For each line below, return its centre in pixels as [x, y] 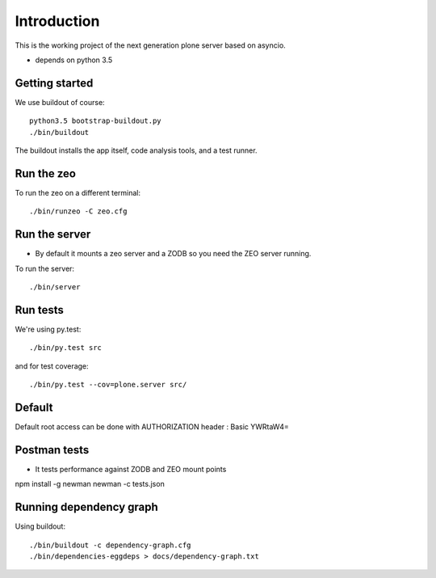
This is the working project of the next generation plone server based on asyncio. [150, 45]
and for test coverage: [52, 366]
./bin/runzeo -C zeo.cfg [78, 211]
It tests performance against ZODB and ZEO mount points [131, 469]
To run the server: [45, 268]
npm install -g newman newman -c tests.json [90, 484]
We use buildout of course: [60, 102]
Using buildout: [40, 526]
